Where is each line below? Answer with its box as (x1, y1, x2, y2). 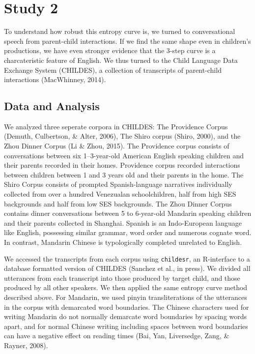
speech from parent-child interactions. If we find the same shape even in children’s (4, 35, 251, 46)
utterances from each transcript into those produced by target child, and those (4, 272, 240, 283)
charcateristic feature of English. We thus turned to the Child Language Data (4, 55, 238, 65)
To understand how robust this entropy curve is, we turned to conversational (4, 26, 235, 36)
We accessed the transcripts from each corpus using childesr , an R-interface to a (4, 253, 250, 264)
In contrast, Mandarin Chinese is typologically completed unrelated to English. (4, 237, 242, 247)
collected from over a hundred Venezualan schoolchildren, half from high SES (4, 189, 236, 199)
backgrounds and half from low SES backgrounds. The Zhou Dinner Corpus (4, 198, 232, 208)
